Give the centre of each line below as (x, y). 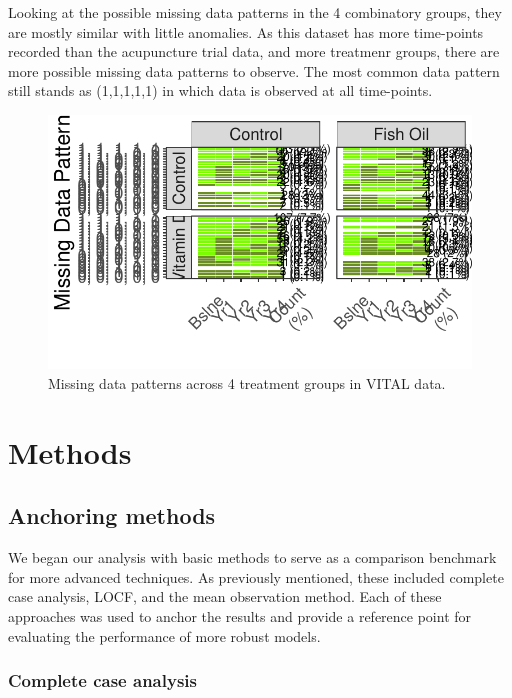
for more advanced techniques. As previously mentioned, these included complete (256, 576)
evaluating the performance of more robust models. (164, 635)
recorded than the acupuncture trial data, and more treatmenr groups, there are (254, 51)
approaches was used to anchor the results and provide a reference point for (240, 615)
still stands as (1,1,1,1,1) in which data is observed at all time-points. (220, 90)
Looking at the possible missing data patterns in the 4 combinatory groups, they (255, 12)
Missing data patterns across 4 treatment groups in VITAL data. (247, 382)
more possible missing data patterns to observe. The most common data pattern (254, 70)
